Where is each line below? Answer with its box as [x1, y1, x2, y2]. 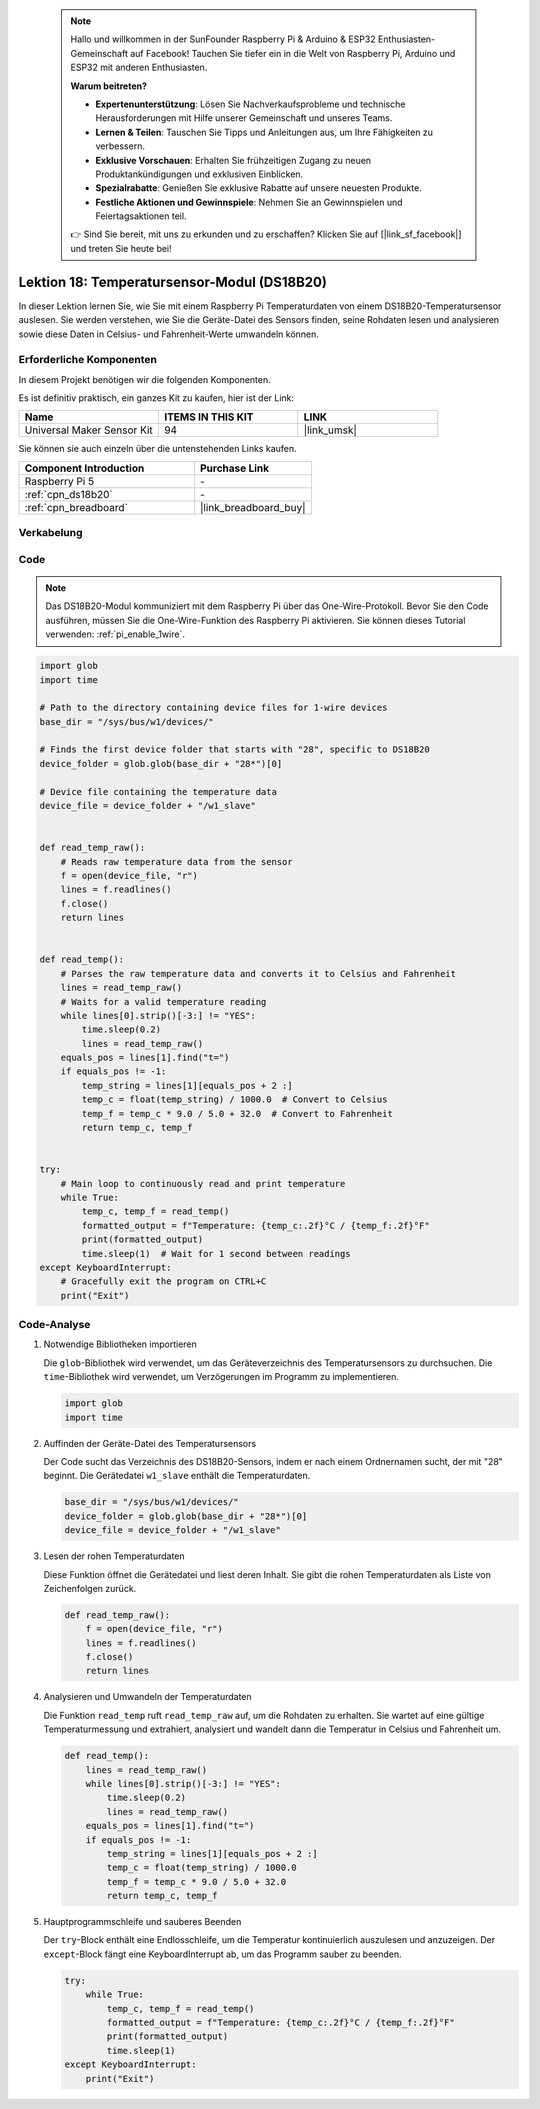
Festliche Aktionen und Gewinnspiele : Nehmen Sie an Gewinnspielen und [95, 196, 404, 208]
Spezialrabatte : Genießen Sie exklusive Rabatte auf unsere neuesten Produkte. [95, 182, 422, 194]
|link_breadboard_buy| [200, 500, 306, 514]
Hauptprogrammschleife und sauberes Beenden [43, 1916, 242, 1928]
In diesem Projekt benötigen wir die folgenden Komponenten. [18, 373, 272, 385]
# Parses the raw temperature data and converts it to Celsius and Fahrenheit [60, 968, 457, 979]
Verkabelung [18, 526, 84, 540]
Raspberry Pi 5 [24, 474, 95, 488]
